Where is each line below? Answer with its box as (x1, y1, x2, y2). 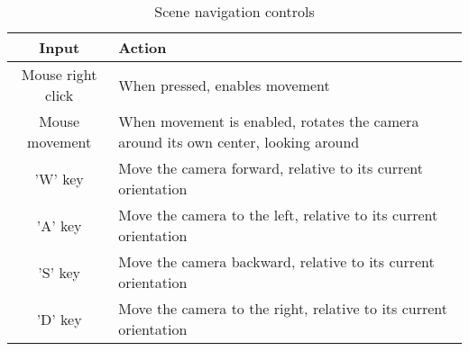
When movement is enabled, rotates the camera (118, 111, 419, 131)
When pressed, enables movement (118, 74, 330, 95)
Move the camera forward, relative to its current (118, 157, 423, 178)
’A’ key (36, 214, 82, 236)
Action (118, 37, 167, 58)
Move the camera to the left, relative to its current (118, 204, 438, 225)
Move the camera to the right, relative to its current (118, 298, 448, 319)
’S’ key (38, 261, 80, 283)
